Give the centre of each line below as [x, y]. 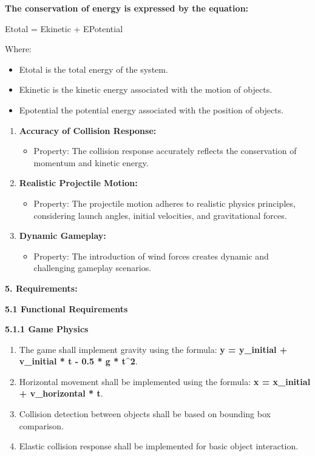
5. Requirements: [41, 288]
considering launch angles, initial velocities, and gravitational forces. [160, 215]
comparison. [42, 425]
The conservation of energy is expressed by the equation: [127, 8]
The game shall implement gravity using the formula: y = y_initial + [153, 349]
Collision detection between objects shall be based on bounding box [145, 414]
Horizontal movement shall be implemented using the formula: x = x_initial [165, 381]
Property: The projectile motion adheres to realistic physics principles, [164, 203]
